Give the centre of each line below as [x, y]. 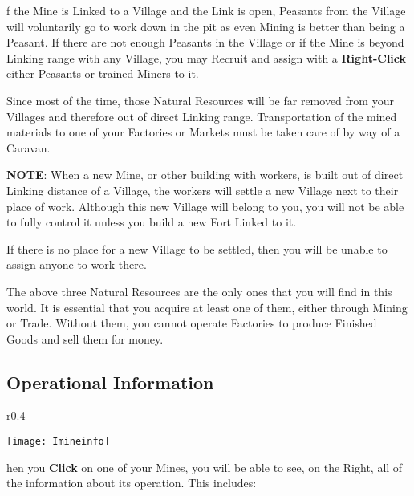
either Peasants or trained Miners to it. [103, 73]
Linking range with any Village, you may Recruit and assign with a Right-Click [207, 57]
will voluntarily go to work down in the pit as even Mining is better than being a [206, 26]
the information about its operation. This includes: [132, 483]
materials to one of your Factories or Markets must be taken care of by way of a [203, 132]
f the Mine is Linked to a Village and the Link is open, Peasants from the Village [206, 10]
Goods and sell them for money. [85, 338]
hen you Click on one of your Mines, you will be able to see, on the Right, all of [205, 467]
